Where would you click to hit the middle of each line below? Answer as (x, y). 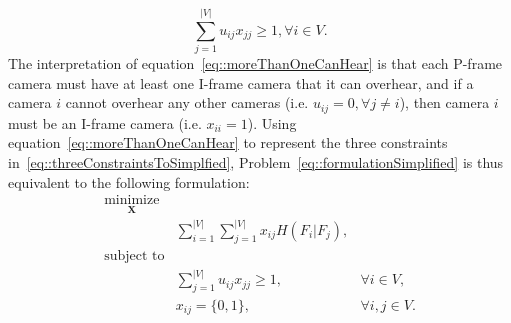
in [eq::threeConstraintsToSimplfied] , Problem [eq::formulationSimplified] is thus (256, 161)
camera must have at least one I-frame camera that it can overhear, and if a (241, 82)
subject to (134, 255)
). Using (272, 122)
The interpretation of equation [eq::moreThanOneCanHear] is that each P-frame (255, 63)
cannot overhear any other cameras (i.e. (187, 102)
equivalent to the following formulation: (129, 181)
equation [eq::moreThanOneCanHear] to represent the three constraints (228, 142)
